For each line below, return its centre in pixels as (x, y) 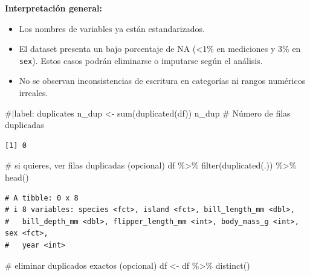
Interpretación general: (54, 8)
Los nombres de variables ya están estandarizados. (112, 28)
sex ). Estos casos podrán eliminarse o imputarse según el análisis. (141, 60)
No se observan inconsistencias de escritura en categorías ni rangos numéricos (162, 81)
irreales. (34, 93)
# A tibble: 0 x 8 (42, 198)
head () (17, 177)
